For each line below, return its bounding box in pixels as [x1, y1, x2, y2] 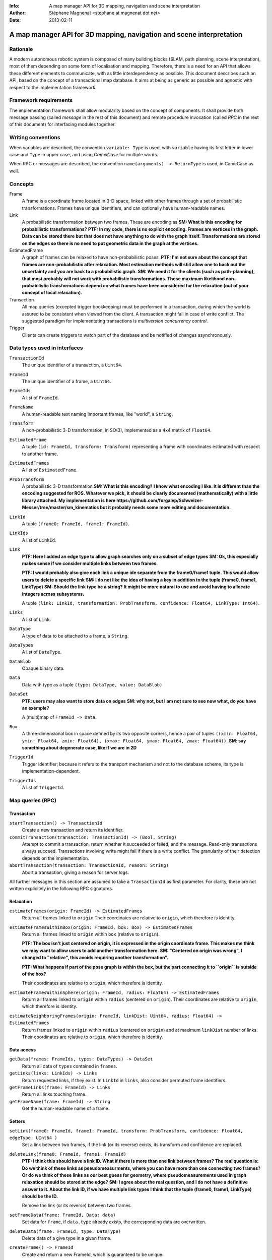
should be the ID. [22, 1193, 58, 1200]
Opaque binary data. [22, 665, 65, 671]
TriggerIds [9, 778, 36, 783]
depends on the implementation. [22, 855, 89, 861]
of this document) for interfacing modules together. [9, 121, 116, 128]
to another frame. [22, 451, 58, 457]
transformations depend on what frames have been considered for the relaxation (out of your [49, 282, 249, 288]
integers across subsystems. [22, 591, 85, 597]
